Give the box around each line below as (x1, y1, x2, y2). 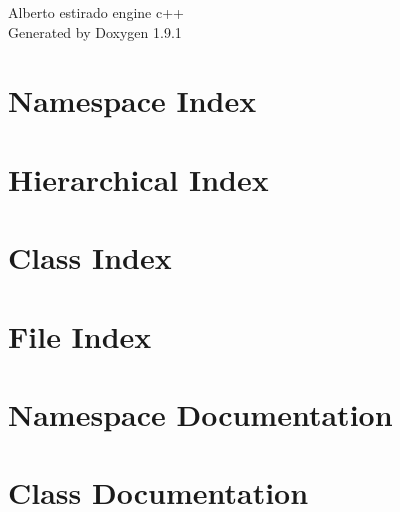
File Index (8, 315, 152, 356)
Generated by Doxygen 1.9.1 (8, 21, 182, 42)
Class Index (8, 237, 172, 278)
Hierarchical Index (8, 158, 269, 199)
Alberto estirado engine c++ (8, 2, 184, 22)
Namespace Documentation (8, 393, 393, 434)
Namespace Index (8, 80, 257, 121)
